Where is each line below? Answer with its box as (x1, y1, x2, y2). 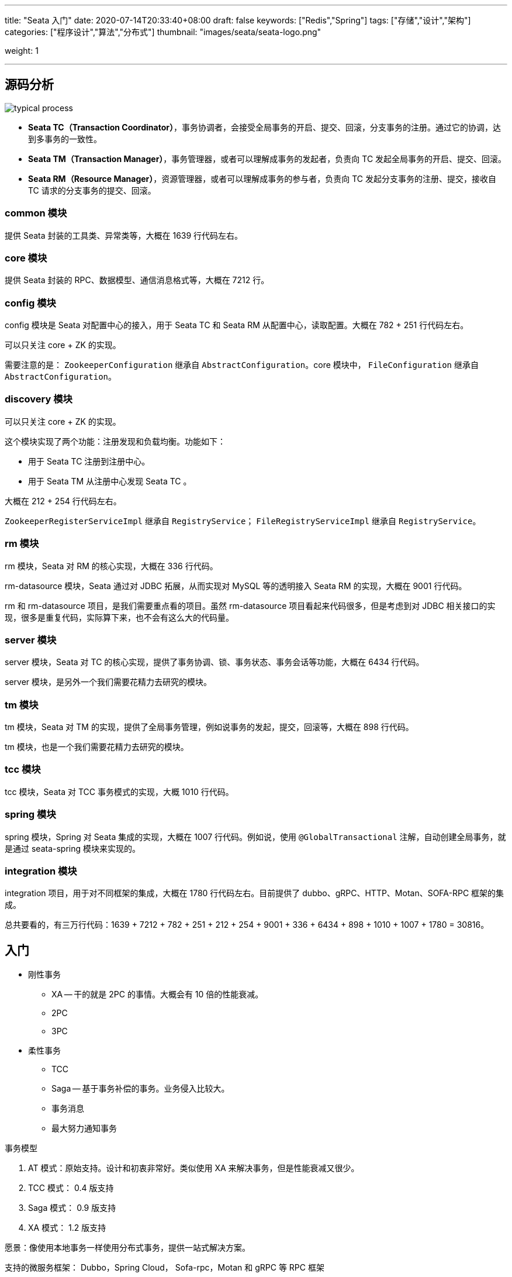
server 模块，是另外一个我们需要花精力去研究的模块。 (5, 677, 212, 687)
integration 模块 (5, 865, 77, 877)
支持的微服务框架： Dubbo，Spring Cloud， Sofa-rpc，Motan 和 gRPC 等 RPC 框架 (5, 1262, 324, 1273)
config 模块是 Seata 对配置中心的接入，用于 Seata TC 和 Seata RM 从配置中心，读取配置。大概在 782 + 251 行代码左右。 (5, 320, 469, 331)
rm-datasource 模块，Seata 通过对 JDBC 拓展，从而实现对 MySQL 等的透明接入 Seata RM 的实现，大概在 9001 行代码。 (5, 580, 467, 591)
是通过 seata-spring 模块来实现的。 (5, 843, 140, 853)
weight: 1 (5, 46, 39, 56)
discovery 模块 (5, 393, 72, 405)
